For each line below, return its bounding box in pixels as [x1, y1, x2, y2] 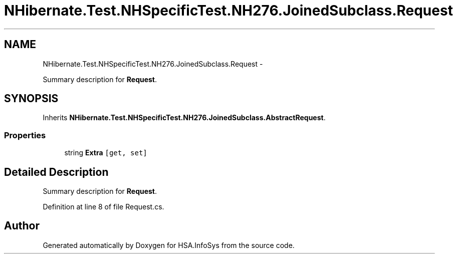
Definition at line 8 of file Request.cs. [43, 202, 164, 211]
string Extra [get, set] [64, 148, 147, 157]
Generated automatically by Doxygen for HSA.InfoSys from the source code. [43, 240, 295, 249]
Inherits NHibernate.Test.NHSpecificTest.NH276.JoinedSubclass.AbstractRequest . [43, 113, 326, 122]
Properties [4, 130, 46, 140]
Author [4, 219, 40, 232]
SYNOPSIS [4, 92, 59, 105]
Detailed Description [4, 165, 109, 178]
